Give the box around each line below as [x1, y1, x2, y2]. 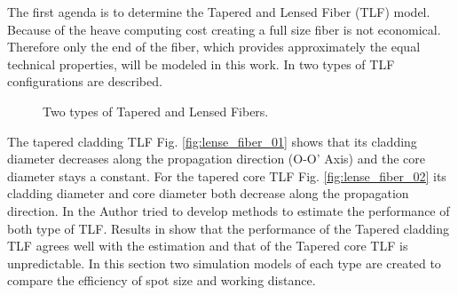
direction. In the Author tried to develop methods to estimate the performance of [7, 201, 450, 219]
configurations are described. [7, 72, 162, 91]
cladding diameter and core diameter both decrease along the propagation [7, 184, 409, 203]
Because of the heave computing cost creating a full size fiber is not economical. [7, 20, 441, 38]
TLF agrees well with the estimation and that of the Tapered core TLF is [7, 236, 408, 255]
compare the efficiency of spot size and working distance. [7, 271, 316, 290]
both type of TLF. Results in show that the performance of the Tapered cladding [7, 219, 449, 237]
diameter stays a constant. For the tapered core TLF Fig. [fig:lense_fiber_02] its [7, 166, 446, 185]
